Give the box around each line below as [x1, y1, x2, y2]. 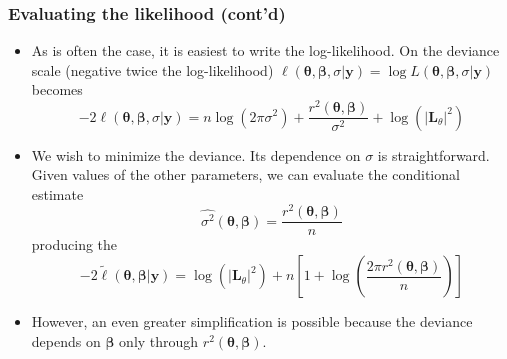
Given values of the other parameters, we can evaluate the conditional [31, 164, 460, 185]
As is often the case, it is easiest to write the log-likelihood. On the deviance [31, 40, 500, 61]
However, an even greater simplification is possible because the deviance [31, 311, 473, 332]
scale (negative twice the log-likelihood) [31, 59, 274, 80]
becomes [31, 79, 83, 100]
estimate [31, 183, 84, 204]
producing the [31, 234, 118, 255]
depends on [31, 330, 101, 351]
